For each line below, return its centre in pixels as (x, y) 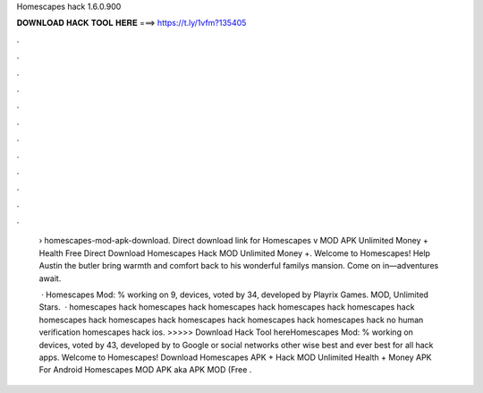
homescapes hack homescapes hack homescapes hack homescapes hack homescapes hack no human (231, 320)
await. (50, 278)
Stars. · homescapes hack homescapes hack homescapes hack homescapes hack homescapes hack (227, 307)
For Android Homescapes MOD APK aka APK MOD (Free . (145, 370)
